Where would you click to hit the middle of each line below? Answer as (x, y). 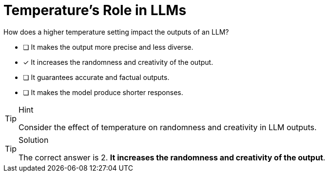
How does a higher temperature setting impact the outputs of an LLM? (116, 32)
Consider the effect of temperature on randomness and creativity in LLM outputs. (168, 127)
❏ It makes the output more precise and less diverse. (108, 47)
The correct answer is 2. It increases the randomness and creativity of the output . (172, 157)
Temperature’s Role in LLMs (95, 10)
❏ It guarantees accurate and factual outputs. (96, 77)
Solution (34, 140)
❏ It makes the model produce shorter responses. (103, 92)
